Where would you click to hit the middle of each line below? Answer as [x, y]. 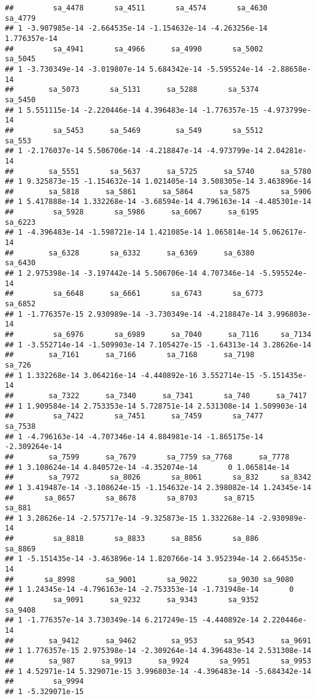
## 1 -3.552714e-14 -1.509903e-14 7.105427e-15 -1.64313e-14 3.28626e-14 [158, 345]
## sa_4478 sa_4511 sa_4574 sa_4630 [136, 8]
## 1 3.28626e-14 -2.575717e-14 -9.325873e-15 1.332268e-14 [130, 518]
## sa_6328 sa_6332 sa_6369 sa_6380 [130, 253]
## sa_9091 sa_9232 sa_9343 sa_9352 [132, 600]
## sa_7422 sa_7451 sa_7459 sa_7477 [134, 416]
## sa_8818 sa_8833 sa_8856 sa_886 [132, 539]
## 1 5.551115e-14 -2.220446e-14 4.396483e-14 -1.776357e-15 [132, 110]
